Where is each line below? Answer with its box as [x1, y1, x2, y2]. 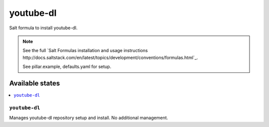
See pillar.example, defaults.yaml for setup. [22, 63, 112, 69]
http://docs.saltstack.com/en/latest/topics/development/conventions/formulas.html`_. [22, 55, 198, 61]
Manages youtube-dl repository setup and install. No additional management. [9, 115, 168, 121]
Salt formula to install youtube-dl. [9, 25, 78, 31]
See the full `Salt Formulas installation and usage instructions [22, 48, 148, 54]
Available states [9, 79, 60, 87]
